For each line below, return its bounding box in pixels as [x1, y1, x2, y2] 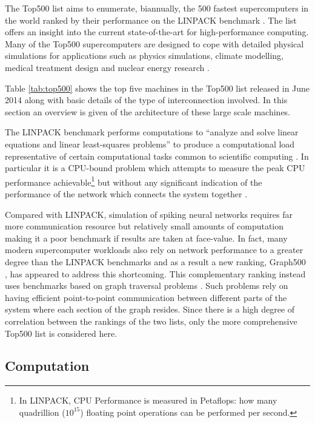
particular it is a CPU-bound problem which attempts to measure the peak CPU [5, 161, 305, 174]
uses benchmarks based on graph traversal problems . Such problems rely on [5, 279, 288, 292]
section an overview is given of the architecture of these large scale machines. [5, 105, 291, 118]
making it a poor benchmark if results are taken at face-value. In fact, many [5, 231, 288, 244]
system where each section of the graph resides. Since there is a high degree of [5, 303, 295, 316]
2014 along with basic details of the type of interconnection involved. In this [5, 93, 288, 106]
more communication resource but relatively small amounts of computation [5, 220, 284, 232]
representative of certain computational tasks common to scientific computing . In [5, 149, 309, 162]
